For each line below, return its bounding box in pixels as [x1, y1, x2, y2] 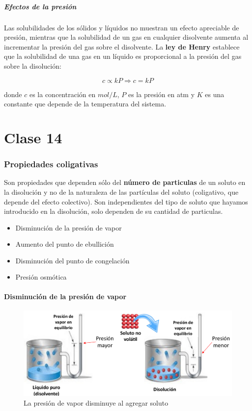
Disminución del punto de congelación [15, 255, 130, 265]
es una [205, 89, 224, 99]
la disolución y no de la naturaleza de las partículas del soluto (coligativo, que [4, 186, 239, 197]
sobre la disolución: [4, 60, 61, 71]
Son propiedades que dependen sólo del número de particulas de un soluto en [4, 177, 246, 187]
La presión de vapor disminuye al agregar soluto [24, 397, 168, 408]
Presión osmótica [15, 272, 67, 282]
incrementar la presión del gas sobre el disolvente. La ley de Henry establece [4, 41, 240, 51]
